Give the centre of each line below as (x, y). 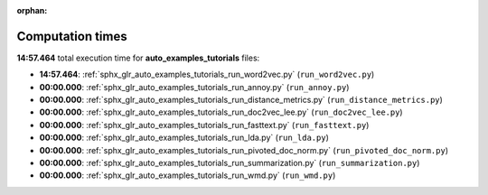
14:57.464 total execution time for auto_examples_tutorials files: (138, 58)
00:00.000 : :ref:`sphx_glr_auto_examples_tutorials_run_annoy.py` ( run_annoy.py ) (194, 87)
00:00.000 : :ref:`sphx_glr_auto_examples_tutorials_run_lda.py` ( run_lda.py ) (184, 138)
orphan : (32, 10)
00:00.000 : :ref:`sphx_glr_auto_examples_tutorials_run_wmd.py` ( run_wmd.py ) (188, 175)
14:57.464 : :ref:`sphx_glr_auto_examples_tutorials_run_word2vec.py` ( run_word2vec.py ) (207, 74)
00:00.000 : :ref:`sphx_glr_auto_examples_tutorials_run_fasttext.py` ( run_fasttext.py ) (204, 125)
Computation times (72, 36)
